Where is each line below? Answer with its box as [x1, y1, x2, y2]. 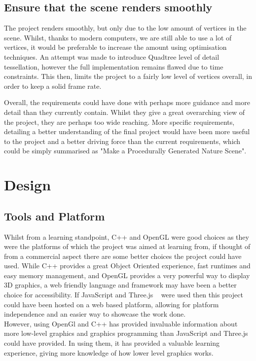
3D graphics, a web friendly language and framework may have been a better [4, 280, 237, 290]
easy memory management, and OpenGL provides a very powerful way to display [4, 270, 250, 280]
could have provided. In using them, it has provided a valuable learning [4, 338, 220, 348]
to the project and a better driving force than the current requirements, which [4, 136, 241, 146]
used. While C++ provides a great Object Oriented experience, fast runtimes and [4, 260, 251, 271]
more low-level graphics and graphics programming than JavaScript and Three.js [4, 328, 248, 338]
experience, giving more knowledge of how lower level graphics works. [4, 347, 214, 358]
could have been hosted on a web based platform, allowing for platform [4, 299, 219, 309]
